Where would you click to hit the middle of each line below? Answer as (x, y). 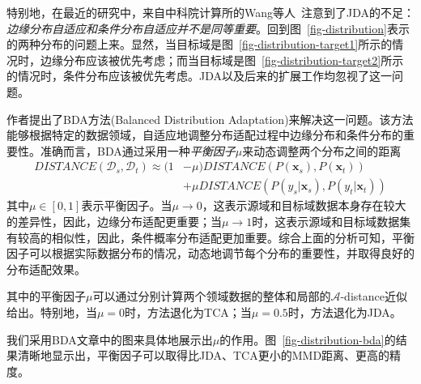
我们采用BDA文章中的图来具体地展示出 (110, 339)
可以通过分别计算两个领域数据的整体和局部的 (212, 296)
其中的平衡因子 (46, 296)
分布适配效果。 (46, 269)
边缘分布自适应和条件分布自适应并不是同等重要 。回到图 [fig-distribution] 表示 (208, 28)
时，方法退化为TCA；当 (188, 311)
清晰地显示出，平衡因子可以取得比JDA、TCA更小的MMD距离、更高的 (204, 355)
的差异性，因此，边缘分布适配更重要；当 (114, 221)
